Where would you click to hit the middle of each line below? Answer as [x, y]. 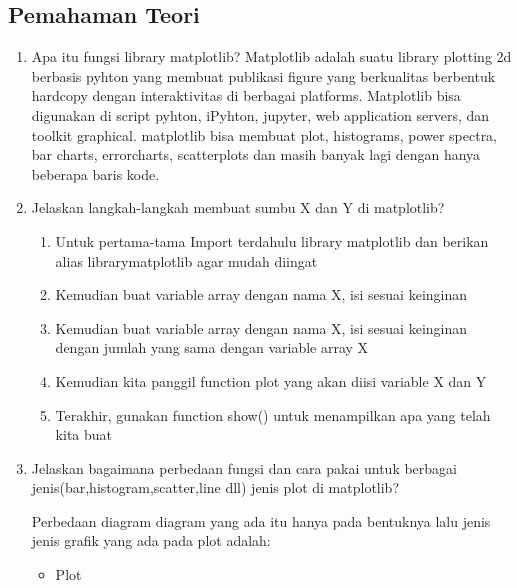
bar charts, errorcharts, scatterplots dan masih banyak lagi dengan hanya [256, 154]
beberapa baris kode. [95, 173]
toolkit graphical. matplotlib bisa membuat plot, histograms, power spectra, [264, 134]
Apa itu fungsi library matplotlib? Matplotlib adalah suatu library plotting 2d [271, 56]
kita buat [83, 434]
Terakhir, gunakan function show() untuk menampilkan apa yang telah [273, 414]
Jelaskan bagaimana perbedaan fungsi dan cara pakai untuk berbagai [244, 467]
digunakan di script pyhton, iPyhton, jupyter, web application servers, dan [260, 114]
